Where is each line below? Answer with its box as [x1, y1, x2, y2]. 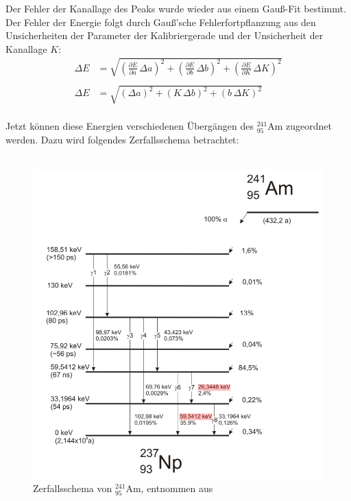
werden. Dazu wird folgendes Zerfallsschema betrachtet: [5, 132, 239, 147]
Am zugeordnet [267, 119, 332, 133]
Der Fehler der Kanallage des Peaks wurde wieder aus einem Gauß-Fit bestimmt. [5, 1, 346, 15]
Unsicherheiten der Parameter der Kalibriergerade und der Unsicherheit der [5, 28, 324, 43]
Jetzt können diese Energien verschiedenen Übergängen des [5, 119, 254, 133]
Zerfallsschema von [33, 480, 112, 495]
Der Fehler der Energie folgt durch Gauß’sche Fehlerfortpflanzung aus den [5, 14, 316, 29]
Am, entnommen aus [125, 480, 213, 495]
